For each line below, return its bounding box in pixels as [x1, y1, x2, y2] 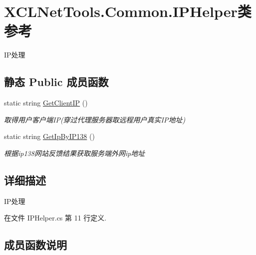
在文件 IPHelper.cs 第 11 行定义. [4, 212, 107, 223]
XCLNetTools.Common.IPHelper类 [4, 1, 252, 21]
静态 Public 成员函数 [4, 74, 109, 89]
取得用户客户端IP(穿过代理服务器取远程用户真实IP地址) [4, 114, 186, 124]
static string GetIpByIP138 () [4, 131, 95, 141]
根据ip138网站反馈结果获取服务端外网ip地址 [4, 147, 145, 158]
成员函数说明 [4, 237, 67, 252]
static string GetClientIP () [4, 97, 88, 108]
